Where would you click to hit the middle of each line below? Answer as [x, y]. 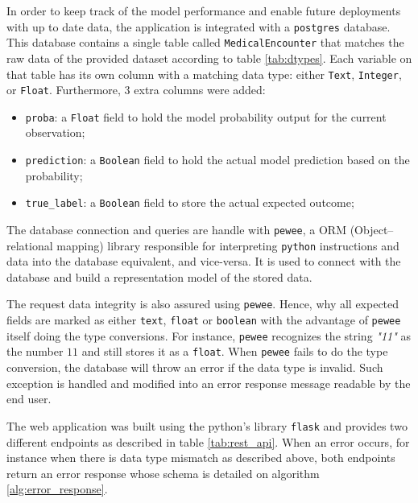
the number [35, 351]
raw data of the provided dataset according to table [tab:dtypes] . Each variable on [209, 58]
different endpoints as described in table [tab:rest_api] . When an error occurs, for [208, 441]
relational [30, 245]
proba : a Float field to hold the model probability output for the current [206, 116]
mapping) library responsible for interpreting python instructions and [228, 245]
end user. [29, 399]
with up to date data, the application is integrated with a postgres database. [199, 26]
